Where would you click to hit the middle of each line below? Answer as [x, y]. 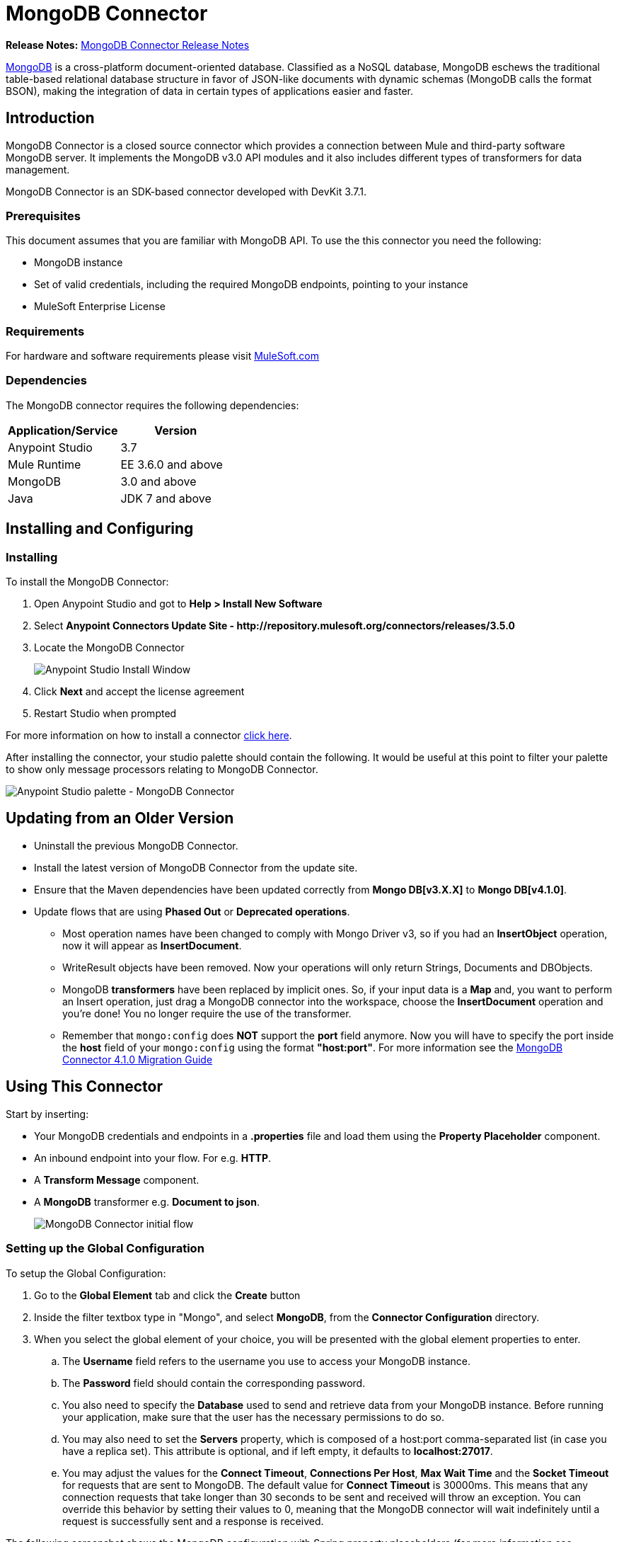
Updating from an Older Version [120, 818]
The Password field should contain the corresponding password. [214, 1383]
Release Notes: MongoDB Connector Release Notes [128, 45]
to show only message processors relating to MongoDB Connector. [162, 770]
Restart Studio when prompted [105, 714]
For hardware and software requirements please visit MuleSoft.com [162, 356]
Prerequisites [43, 216]
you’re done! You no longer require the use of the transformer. [207, 1013]
